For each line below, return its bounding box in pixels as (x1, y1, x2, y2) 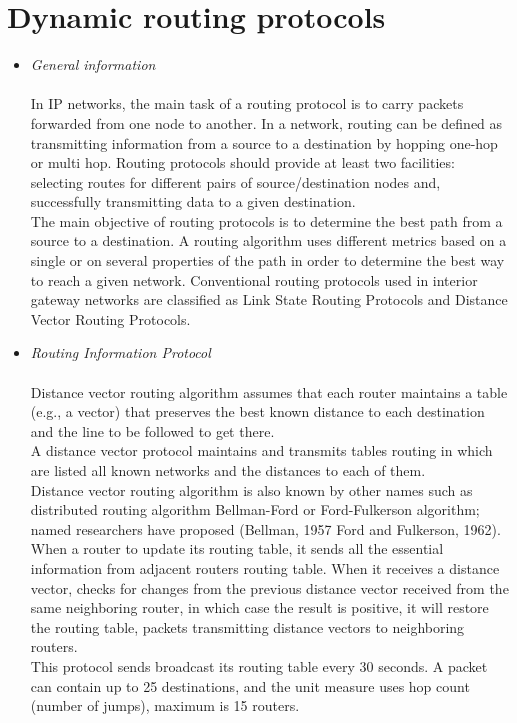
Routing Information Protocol (30, 342, 211, 363)
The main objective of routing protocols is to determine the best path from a (30, 210, 503, 231)
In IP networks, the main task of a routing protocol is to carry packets (30, 93, 464, 114)
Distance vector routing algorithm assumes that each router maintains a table (30, 381, 508, 402)
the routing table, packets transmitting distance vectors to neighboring (30, 616, 465, 637)
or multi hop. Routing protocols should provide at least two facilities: (30, 152, 455, 173)
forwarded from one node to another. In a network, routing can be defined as (30, 112, 503, 133)
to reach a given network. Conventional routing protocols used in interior (30, 269, 478, 290)
